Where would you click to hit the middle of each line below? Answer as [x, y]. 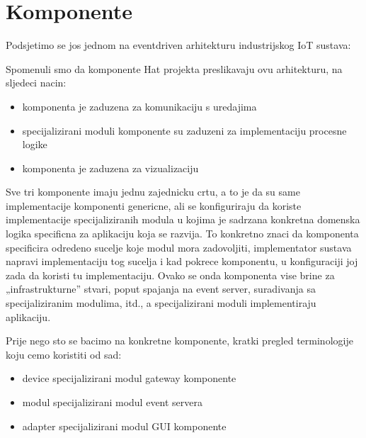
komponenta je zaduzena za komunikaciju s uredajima [139, 106]
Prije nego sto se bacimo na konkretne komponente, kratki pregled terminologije [179, 341]
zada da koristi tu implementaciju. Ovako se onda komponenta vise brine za [170, 275]
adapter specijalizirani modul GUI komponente [124, 426]
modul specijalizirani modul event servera [113, 402]
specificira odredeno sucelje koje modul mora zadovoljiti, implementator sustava [179, 247]
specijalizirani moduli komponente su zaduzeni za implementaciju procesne [184, 130]
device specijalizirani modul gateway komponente [129, 378]
